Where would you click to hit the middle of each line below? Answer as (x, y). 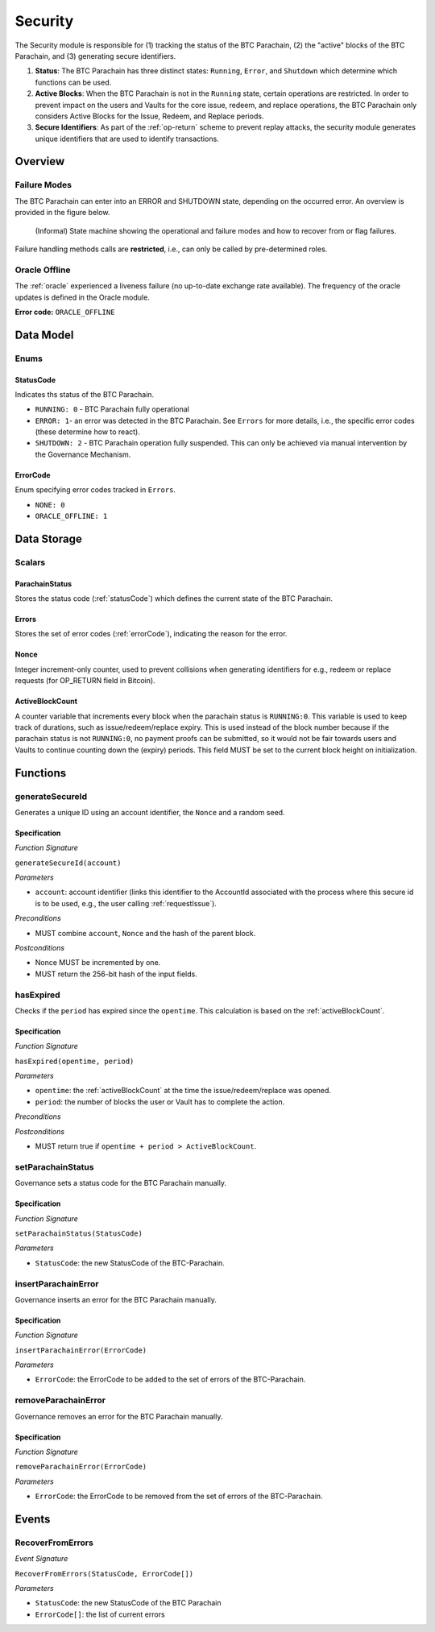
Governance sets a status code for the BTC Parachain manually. (121, 1183)
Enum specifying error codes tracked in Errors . (95, 490)
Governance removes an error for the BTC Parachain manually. (119, 1416)
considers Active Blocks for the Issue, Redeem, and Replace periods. (149, 116)
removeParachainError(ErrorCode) (81, 1467)
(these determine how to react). (87, 432)
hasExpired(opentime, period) (75, 1061)
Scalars (30, 562)
